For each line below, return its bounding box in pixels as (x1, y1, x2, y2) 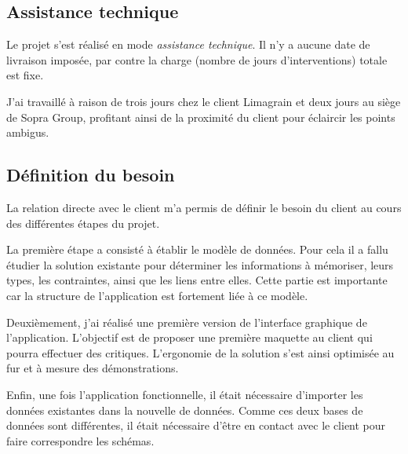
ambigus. (6, 124, 49, 141)
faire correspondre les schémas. (6, 432, 155, 449)
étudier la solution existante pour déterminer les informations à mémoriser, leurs (6, 256, 394, 273)
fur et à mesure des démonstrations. (6, 360, 179, 376)
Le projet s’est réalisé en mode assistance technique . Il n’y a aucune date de (6, 36, 370, 53)
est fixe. (6, 67, 44, 83)
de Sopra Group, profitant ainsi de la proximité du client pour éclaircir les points (6, 108, 395, 125)
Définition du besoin (6, 163, 175, 187)
